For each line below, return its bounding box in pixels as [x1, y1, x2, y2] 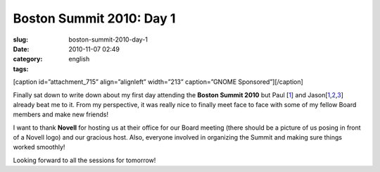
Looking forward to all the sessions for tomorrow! [13, 156, 156, 164]
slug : [13, 35, 28, 44]
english [68, 55, 90, 63]
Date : [13, 44, 30, 53]
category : [13, 55, 43, 63]
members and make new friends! [13, 110, 109, 119]
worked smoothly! [13, 143, 65, 152]
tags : [13, 64, 29, 73]
